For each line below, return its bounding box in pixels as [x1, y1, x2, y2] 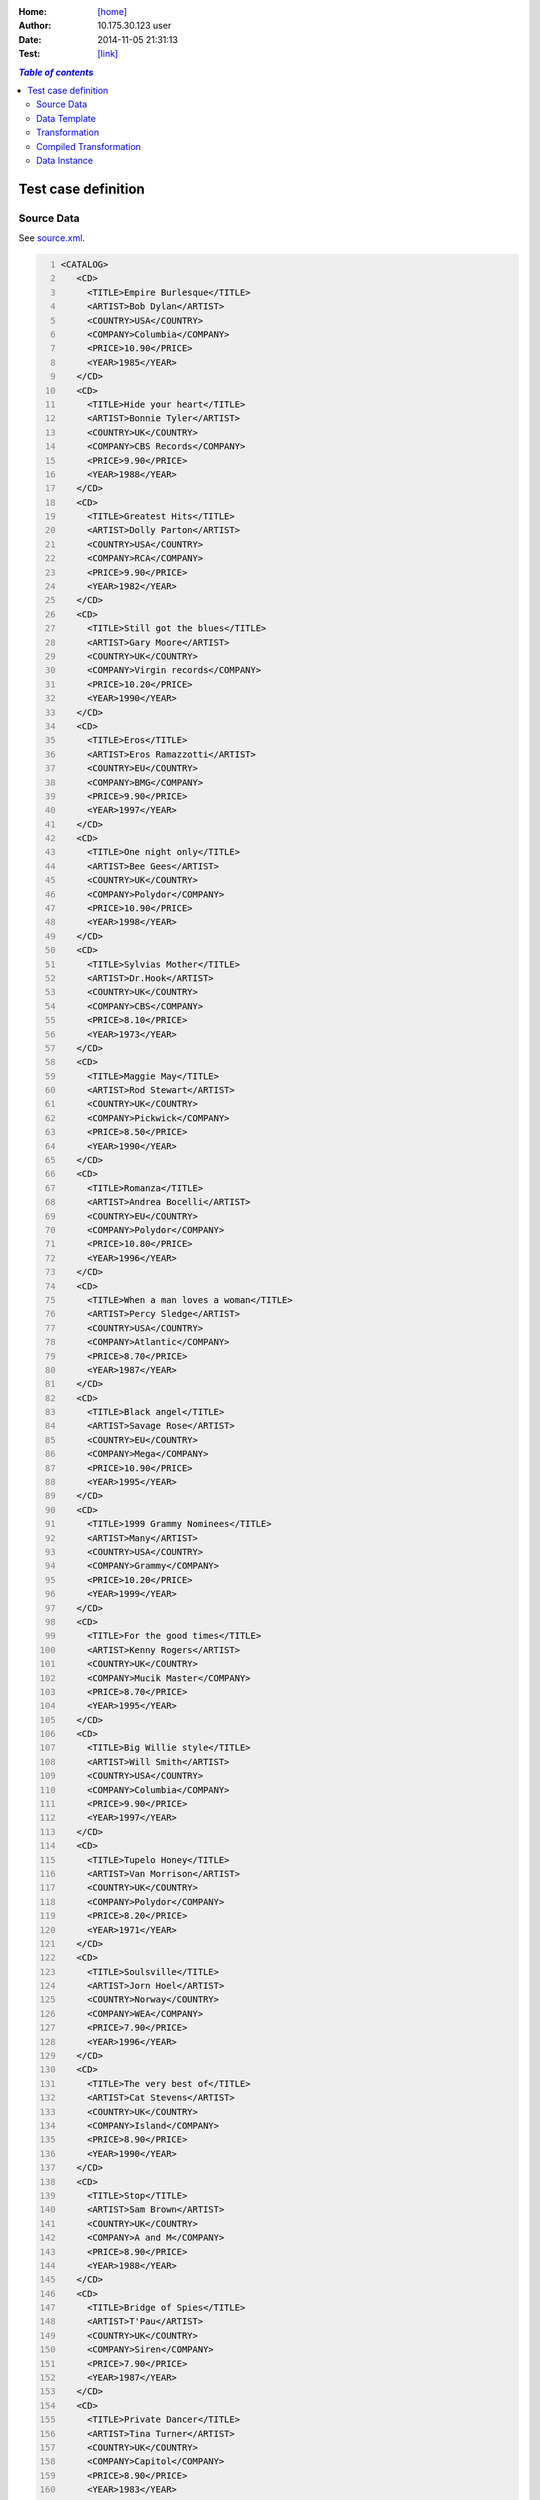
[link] [97, 48, 119, 60]
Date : [18, 33, 42, 45]
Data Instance [36, 154, 94, 166]
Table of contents [18, 66, 94, 78]
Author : [18, 20, 52, 32]
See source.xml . [18, 232, 85, 244]
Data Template [36, 112, 97, 124]
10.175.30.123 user [97, 20, 172, 32]
